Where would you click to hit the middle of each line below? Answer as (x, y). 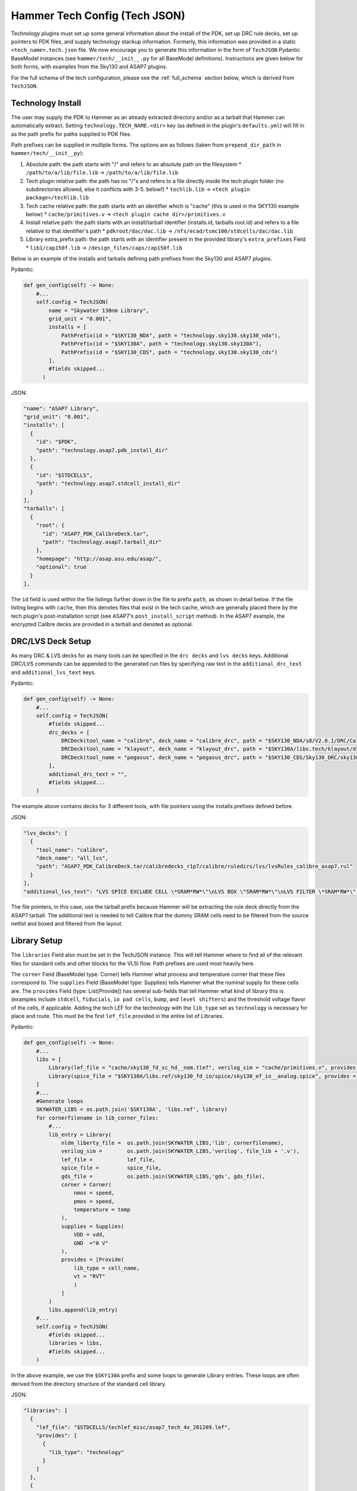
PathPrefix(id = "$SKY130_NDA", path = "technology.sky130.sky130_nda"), (171, 335)
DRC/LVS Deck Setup (51, 641)
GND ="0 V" (91, 1243)
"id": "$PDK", (57, 442)
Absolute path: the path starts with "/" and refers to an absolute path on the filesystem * (134, 164)
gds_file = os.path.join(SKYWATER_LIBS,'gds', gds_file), (163, 1176)
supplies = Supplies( (93, 1226)
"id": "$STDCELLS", (65, 475)
